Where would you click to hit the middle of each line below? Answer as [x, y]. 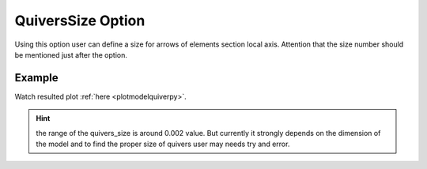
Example [36, 78]
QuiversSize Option [80, 21]
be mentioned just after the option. [71, 54]
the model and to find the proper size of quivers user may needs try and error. [163, 144]
